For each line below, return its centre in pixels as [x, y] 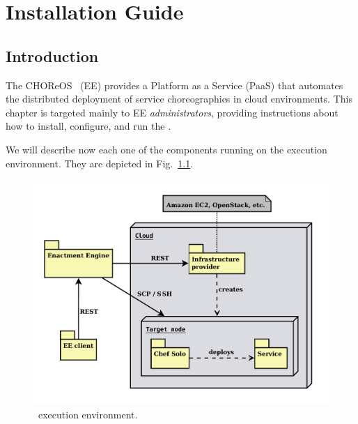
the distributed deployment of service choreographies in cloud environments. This [179, 99]
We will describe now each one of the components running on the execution [166, 149]
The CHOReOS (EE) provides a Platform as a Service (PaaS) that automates [174, 85]
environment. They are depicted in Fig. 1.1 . [100, 163]
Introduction [52, 55]
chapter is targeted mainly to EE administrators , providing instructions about [172, 112]
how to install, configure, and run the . [88, 126]
